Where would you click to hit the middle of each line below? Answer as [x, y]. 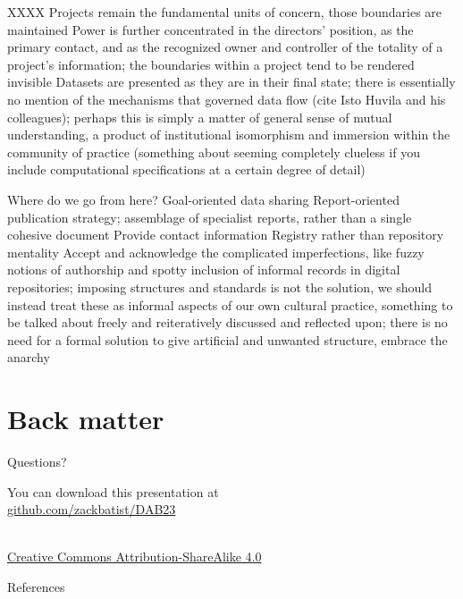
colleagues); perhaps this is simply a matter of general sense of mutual [200, 117]
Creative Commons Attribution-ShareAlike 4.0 [135, 557]
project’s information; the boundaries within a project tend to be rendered [211, 64]
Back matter [86, 419]
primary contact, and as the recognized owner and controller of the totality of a [225, 47]
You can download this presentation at [113, 491]
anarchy [29, 357]
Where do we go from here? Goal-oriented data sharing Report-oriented [203, 199]
